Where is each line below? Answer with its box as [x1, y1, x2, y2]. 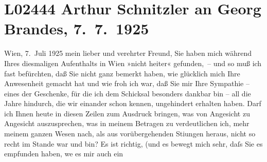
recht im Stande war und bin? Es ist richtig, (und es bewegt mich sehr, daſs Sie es [4, 138, 263, 149]
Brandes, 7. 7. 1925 [4, 18, 149, 39]
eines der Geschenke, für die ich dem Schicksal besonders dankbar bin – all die [4, 88, 251, 98]
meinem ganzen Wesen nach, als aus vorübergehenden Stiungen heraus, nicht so [4, 128, 256, 139]
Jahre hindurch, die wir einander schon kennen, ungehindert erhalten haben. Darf [4, 98, 261, 109]
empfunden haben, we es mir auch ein [4, 148, 123, 159]
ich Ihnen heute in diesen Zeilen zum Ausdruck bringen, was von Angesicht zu [4, 108, 250, 118]
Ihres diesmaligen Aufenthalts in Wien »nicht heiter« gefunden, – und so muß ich [4, 57, 262, 68]
